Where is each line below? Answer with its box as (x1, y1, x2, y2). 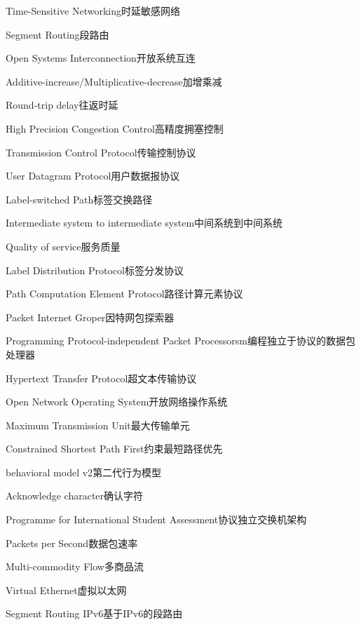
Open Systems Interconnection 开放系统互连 (6, 51, 196, 65)
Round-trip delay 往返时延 (6, 98, 118, 112)
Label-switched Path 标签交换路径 (6, 191, 153, 206)
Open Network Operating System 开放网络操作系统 (6, 394, 228, 409)
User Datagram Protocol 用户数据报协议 (6, 168, 180, 183)
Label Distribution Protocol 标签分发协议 (6, 262, 184, 277)
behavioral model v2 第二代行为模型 (6, 464, 162, 479)
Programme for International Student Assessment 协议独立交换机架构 (6, 512, 307, 527)
